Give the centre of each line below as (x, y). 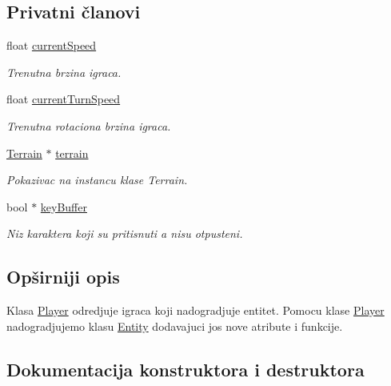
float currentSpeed (52, 45)
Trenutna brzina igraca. (64, 72)
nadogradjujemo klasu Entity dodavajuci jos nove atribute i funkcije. (175, 326)
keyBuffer (64, 206)
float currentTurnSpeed (64, 99)
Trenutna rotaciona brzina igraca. (89, 125)
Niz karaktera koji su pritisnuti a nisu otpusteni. (125, 233)
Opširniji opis (63, 277)
